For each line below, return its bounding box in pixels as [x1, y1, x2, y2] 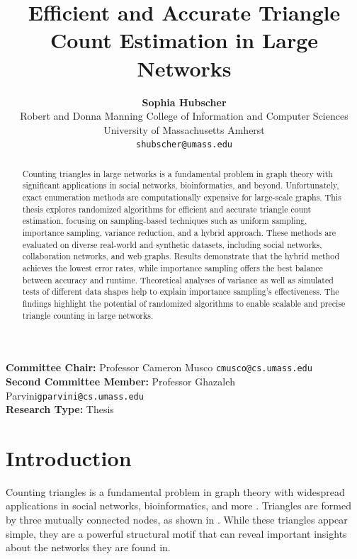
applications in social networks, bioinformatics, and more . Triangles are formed [6, 498, 351, 513]
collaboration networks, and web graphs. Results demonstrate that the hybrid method [22, 250, 340, 262]
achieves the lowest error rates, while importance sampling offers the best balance [22, 261, 323, 273]
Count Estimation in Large [50, 26, 319, 55]
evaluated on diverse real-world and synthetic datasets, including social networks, [22, 238, 322, 250]
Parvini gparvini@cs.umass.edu [6, 388, 144, 402]
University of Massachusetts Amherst [103, 122, 265, 137]
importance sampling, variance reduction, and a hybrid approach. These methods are [22, 227, 336, 239]
